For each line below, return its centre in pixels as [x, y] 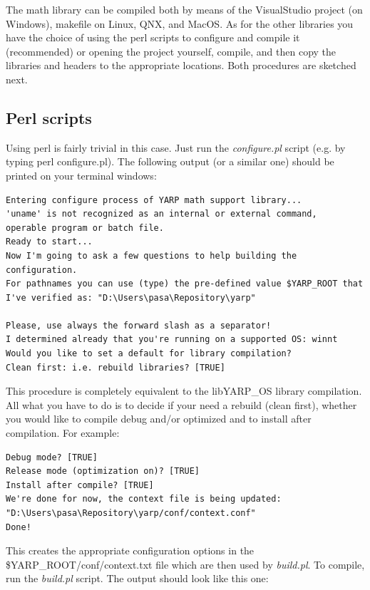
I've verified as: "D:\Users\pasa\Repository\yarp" [131, 297]
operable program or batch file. [85, 228]
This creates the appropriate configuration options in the [130, 550]
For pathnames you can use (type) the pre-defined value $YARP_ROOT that [185, 284]
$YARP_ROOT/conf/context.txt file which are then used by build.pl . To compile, [185, 564]
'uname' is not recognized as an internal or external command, [161, 214]
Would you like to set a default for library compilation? [149, 354]
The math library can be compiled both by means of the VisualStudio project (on [184, 9]
